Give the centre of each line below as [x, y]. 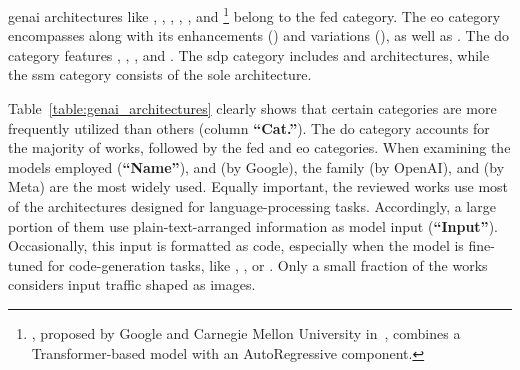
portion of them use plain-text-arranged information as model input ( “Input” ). [253, 225]
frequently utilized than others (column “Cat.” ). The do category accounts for [249, 127]
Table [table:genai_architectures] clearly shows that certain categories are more [252, 108]
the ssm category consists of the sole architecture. [160, 74]
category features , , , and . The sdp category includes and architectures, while [249, 54]
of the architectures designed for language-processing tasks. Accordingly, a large [252, 206]
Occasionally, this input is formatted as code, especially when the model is [236, 245]
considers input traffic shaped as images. [132, 284]
